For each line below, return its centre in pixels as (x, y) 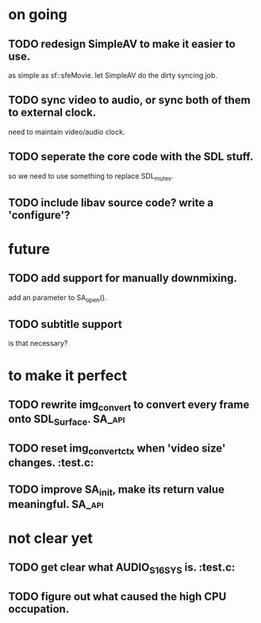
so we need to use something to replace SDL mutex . (91, 177)
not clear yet (51, 538)
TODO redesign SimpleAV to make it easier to (122, 44)
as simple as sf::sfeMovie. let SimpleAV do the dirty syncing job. (113, 75)
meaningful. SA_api (56, 504)
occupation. (39, 609)
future (29, 249)
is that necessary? (38, 344)
